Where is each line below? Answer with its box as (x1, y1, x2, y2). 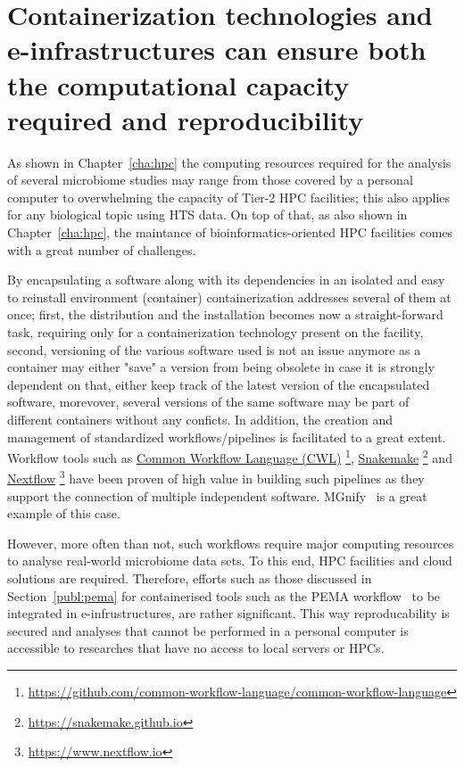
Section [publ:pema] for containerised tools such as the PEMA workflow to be (7, 586, 441, 605)
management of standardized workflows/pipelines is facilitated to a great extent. (7, 427, 446, 446)
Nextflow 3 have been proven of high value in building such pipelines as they (7, 466, 425, 488)
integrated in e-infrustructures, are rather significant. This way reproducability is (7, 604, 450, 623)
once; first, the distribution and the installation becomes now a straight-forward (7, 305, 443, 324)
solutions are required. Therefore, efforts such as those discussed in (7, 569, 372, 588)
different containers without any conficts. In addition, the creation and (7, 410, 393, 428)
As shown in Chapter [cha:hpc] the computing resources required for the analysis (7, 153, 452, 171)
